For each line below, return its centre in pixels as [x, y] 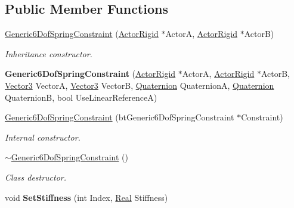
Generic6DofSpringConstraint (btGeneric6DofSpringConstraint [120, 117]
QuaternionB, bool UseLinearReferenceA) [81, 97]
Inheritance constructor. [49, 53]
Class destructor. [36, 177]
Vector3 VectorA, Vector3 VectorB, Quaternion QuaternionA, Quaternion [140, 85]
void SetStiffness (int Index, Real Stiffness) [86, 197]
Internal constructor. [43, 137]
